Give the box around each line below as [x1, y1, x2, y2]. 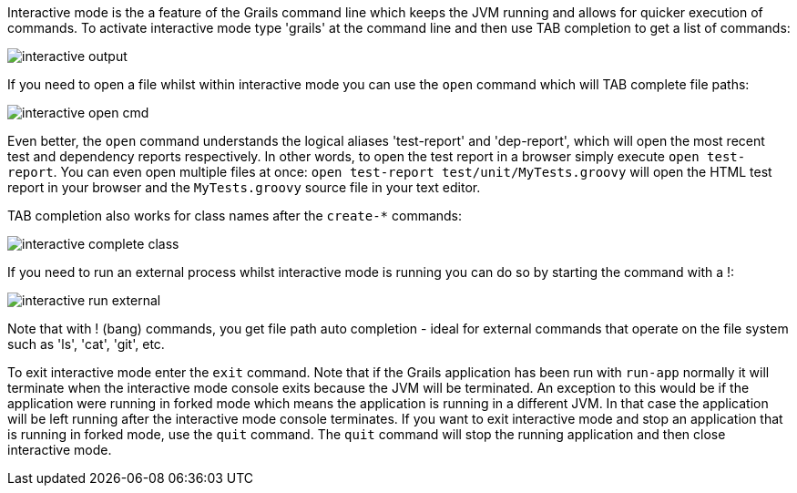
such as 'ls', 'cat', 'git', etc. [7, 336, 165, 352]
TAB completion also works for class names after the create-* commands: [7, 208, 463, 223]
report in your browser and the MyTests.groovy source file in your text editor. [7, 180, 481, 195]
